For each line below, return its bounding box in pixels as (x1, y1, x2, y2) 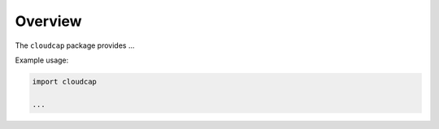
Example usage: (15, 55, 69, 65)
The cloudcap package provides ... (15, 41, 135, 50)
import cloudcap (32, 77, 98, 86)
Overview (15, 12, 82, 30)
